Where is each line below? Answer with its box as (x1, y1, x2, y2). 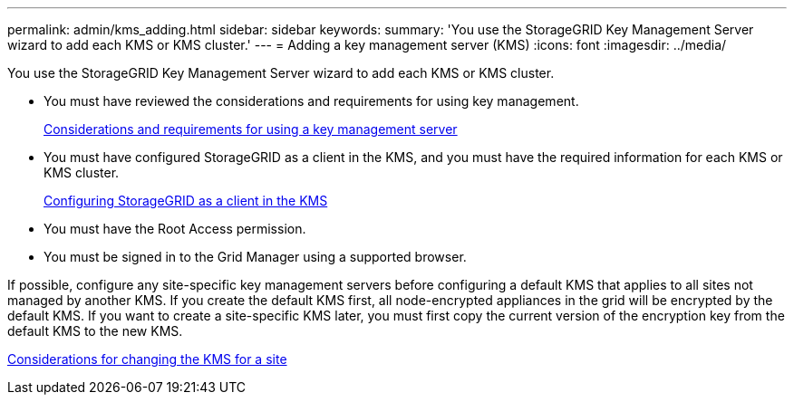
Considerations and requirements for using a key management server (44, 121, 458, 137)
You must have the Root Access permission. (44, 221, 306, 236)
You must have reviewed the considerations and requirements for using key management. (44, 93, 579, 109)
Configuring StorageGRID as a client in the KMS (44, 193, 328, 208)
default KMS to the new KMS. (7, 323, 183, 339)
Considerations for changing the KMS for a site (7, 351, 287, 367)
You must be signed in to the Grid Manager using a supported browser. (44, 249, 467, 264)
